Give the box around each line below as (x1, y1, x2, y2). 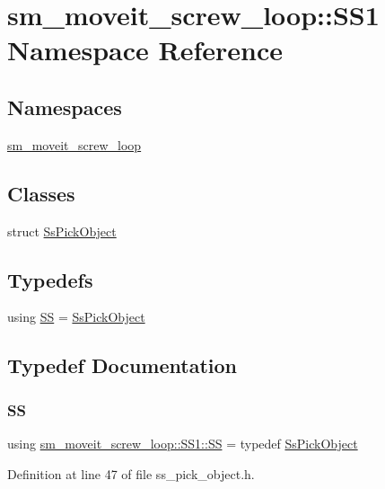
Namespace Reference (7, 31, 283, 68)
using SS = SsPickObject (7, 307, 145, 326)
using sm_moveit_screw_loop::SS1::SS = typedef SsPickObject (7, 433, 358, 452)
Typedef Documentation (7, 351, 237, 379)
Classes (7, 179, 75, 207)
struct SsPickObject (7, 221, 117, 240)
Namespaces (7, 93, 122, 120)
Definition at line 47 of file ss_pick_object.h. (7, 464, 255, 483)
